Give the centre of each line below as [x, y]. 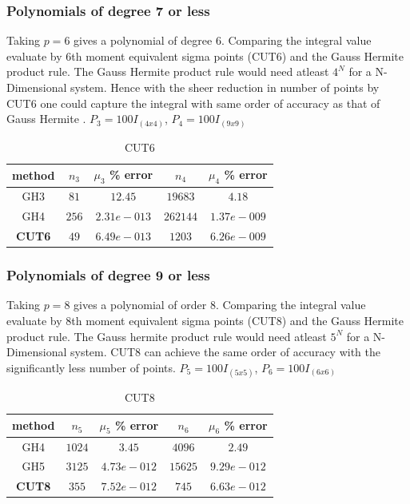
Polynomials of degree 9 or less [108, 275]
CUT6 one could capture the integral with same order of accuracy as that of [193, 103]
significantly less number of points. [91, 367]
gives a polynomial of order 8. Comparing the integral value [220, 305]
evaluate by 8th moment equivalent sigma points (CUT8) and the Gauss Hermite [205, 320]
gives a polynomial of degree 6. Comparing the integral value [223, 40]
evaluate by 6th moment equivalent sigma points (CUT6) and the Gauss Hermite [205, 56]
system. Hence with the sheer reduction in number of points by [225, 87]
